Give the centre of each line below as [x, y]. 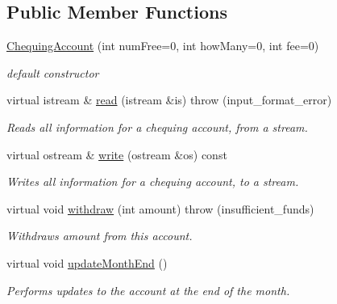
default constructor [53, 72]
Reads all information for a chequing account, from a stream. [157, 127]
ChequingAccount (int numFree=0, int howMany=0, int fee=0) [163, 46]
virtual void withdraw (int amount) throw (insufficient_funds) [160, 208]
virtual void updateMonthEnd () [87, 262]
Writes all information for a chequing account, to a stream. [153, 182]
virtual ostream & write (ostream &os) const [117, 154]
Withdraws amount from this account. [100, 236]
